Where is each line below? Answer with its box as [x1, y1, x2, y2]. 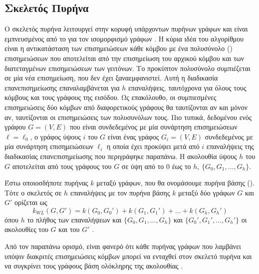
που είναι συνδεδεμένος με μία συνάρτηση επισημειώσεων [69, 121, 238, 132]
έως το [172, 160, 191, 171]
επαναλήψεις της [206, 141, 254, 151]
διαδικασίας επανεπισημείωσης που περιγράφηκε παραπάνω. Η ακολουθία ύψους [4, 150, 237, 161]
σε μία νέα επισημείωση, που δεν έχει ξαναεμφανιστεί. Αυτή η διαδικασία [4, 72, 218, 83]
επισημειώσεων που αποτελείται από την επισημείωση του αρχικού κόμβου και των [4, 52, 245, 63]
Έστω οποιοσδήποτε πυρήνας [4, 177, 88, 188]
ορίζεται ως [14, 197, 47, 207]
